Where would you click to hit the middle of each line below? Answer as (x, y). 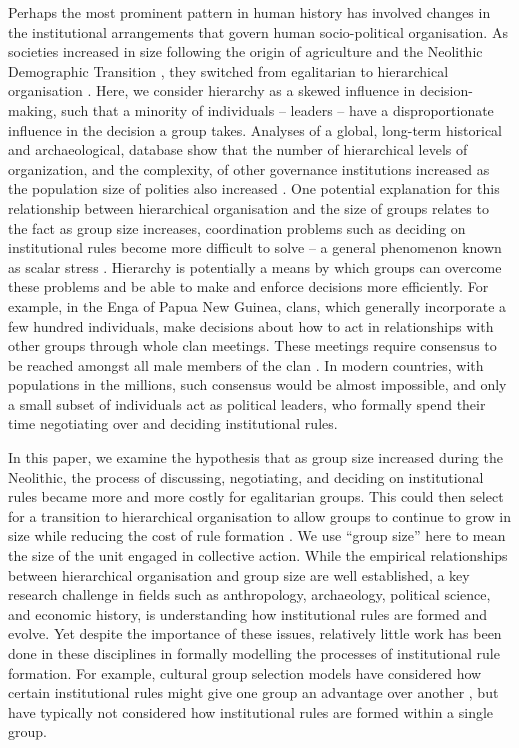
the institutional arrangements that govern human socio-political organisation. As (258, 31)
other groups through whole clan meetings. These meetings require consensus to (252, 345)
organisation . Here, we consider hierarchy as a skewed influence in (212, 90)
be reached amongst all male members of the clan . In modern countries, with (246, 364)
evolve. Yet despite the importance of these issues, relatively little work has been (255, 633)
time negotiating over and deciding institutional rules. (173, 423)
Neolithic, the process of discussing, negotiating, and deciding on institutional (246, 476)
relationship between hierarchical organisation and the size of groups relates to (248, 207)
